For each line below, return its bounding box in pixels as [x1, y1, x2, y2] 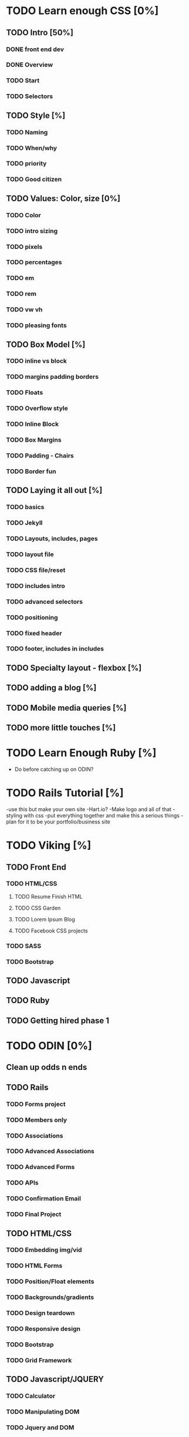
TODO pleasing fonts [6, 321, 67, 329]
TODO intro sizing [6, 227, 58, 235]
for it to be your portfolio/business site [18, 818, 110, 825]
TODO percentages [6, 258, 62, 267]
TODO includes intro [6, 581, 66, 590]
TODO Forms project [6, 1100, 66, 1108]
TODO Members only [6, 1116, 67, 1124]
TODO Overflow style [6, 404, 69, 412]
